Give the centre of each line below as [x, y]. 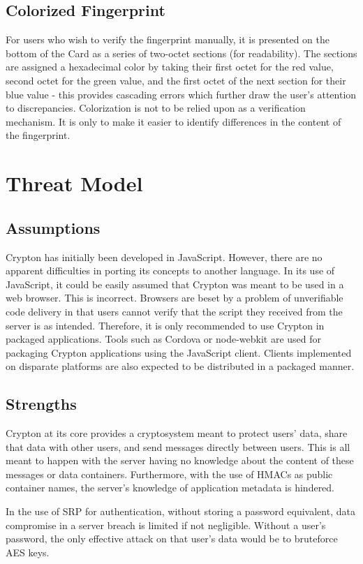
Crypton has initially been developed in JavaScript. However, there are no [164, 257]
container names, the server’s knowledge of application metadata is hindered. [170, 488]
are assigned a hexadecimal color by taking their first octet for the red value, [170, 67]
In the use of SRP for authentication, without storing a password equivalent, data [180, 511]
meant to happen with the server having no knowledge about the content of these [180, 460]
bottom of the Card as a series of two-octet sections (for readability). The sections [181, 53]
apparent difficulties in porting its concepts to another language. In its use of [170, 270]
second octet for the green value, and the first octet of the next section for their [176, 80]
